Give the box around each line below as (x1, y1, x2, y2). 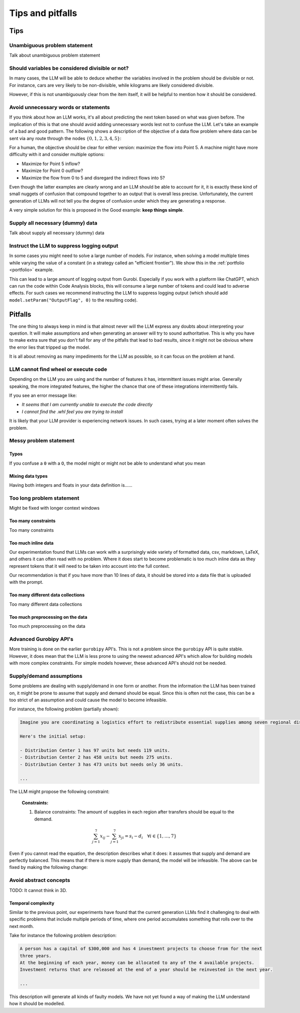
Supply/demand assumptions (9, 672, 82, 679)
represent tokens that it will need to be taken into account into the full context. (9, 563, 170, 569)
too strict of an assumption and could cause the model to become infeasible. (9, 697, 167, 703)
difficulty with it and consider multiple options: (9, 152, 105, 158)
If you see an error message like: (9, 393, 77, 399)
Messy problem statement (9, 437, 75, 444)
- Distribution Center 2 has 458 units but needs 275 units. (19, 754, 173, 760)
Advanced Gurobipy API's (9, 636, 73, 643)
